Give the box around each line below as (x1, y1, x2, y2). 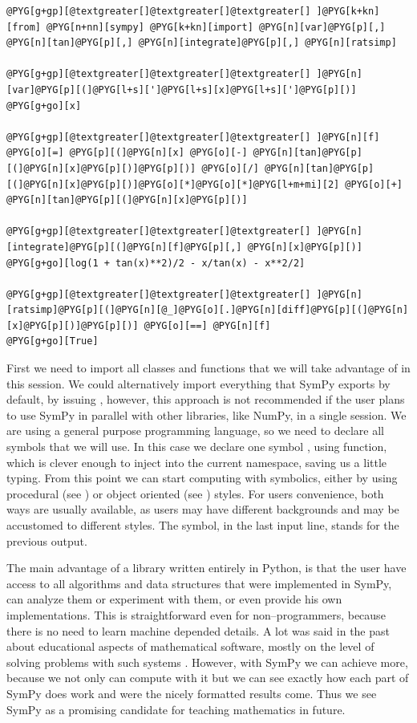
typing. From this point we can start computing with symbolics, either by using (6, 469, 398, 486)
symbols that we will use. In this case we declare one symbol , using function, (6, 438, 387, 455)
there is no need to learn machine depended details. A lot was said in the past (6, 622, 390, 639)
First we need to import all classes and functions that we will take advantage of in (6, 359, 411, 376)
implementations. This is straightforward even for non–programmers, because (6, 606, 386, 623)
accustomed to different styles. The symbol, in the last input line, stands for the (6, 517, 399, 533)
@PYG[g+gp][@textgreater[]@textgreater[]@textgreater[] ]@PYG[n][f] (6, 131, 380, 143)
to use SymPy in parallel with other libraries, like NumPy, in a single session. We (6, 406, 407, 423)
